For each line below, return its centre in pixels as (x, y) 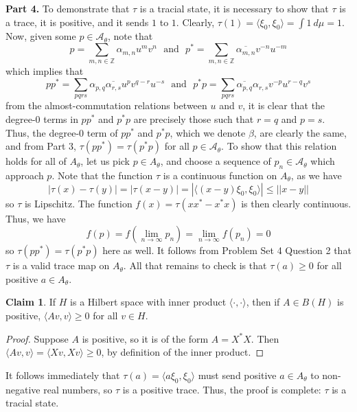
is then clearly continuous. (296, 203)
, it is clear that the (284, 105)
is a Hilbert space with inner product (148, 302)
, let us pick (105, 161)
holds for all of (36, 161)
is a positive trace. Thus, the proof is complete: (222, 389)
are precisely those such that (194, 119)
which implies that (45, 71)
